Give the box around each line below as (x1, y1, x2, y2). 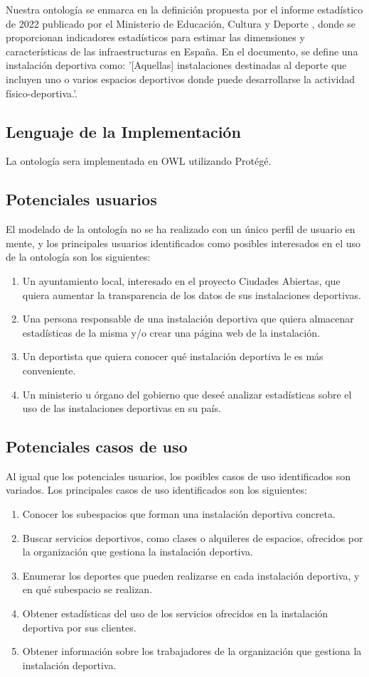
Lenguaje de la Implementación (6, 120, 241, 142)
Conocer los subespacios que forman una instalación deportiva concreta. (22, 507, 336, 521)
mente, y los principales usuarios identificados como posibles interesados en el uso (6, 235, 361, 250)
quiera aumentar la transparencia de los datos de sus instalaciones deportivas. (22, 287, 361, 302)
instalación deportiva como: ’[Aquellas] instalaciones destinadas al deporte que (6, 58, 347, 72)
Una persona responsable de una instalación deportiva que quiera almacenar (22, 311, 354, 326)
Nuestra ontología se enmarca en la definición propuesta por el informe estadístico (6, 2, 363, 16)
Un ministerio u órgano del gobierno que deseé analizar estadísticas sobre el (22, 386, 352, 401)
